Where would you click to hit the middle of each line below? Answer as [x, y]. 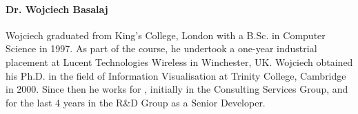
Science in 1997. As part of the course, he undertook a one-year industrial [161, 48]
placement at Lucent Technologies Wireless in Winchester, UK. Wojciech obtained [179, 61]
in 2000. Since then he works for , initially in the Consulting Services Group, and [177, 89]
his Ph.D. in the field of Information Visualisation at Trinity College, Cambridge [176, 75]
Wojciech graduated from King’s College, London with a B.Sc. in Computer [166, 35]
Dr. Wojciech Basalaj [57, 9]
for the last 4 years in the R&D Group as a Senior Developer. [136, 102]
